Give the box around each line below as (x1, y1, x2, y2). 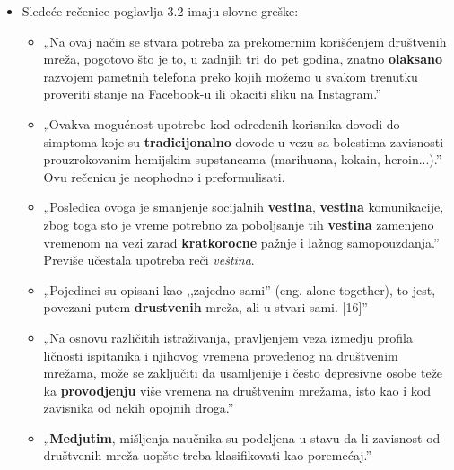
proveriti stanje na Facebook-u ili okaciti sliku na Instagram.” (43, 84, 381, 103)
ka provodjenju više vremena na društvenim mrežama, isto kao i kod (43, 380, 431, 399)
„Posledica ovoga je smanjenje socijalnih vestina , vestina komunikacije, (43, 197, 444, 216)
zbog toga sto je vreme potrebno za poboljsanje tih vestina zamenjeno (43, 214, 434, 233)
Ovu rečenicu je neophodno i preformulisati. (43, 167, 285, 186)
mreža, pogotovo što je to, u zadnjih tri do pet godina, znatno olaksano (43, 49, 443, 68)
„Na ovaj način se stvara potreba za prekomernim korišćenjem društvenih (43, 31, 447, 50)
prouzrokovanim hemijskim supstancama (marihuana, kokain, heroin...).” (43, 150, 442, 169)
